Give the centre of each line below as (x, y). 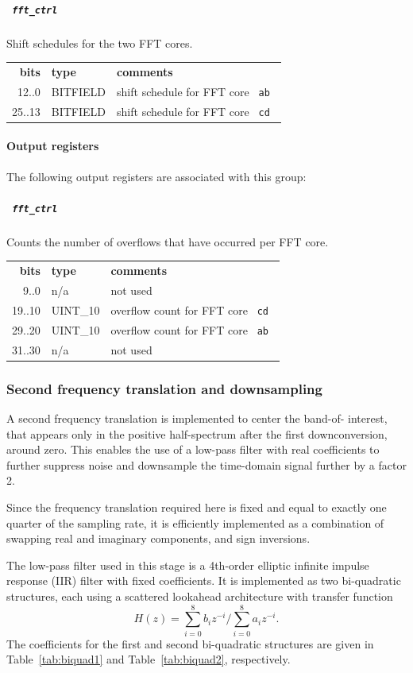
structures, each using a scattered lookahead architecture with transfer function (200, 596)
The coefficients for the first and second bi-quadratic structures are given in (190, 643)
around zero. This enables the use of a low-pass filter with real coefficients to (193, 449)
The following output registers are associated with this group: (156, 176)
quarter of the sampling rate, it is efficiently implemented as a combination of (195, 522)
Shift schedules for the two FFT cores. (100, 43)
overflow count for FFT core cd (189, 309)
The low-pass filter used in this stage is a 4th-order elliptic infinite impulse (188, 565)
